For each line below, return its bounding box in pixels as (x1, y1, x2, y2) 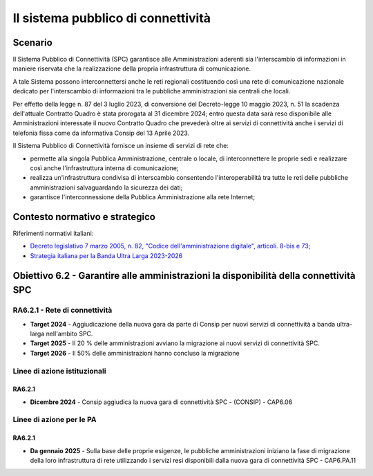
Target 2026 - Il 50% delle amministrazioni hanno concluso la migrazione (30, 349, 240, 357)
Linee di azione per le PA (12, 415, 97, 425)
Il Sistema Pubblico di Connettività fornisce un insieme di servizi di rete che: (12, 142, 229, 150)
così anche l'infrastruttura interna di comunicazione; (30, 163, 179, 172)
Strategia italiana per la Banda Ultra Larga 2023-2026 (30, 251, 183, 259)
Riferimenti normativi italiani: (12, 229, 94, 238)
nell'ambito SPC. (46, 329, 93, 338)
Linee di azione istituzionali (12, 366, 106, 376)
